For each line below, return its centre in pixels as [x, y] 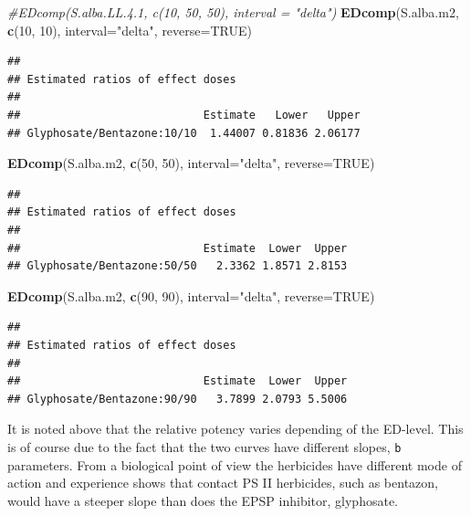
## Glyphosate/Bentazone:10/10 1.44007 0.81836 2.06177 [184, 133]
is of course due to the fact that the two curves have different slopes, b [204, 446]
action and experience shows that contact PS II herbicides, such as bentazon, [223, 483]
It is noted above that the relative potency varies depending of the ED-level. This [235, 429]
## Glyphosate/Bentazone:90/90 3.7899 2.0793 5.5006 [178, 399]
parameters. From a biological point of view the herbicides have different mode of [235, 464]
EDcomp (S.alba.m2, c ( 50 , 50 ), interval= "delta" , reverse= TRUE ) [191, 163]
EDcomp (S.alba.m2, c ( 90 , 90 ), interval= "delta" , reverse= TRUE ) [191, 295]
